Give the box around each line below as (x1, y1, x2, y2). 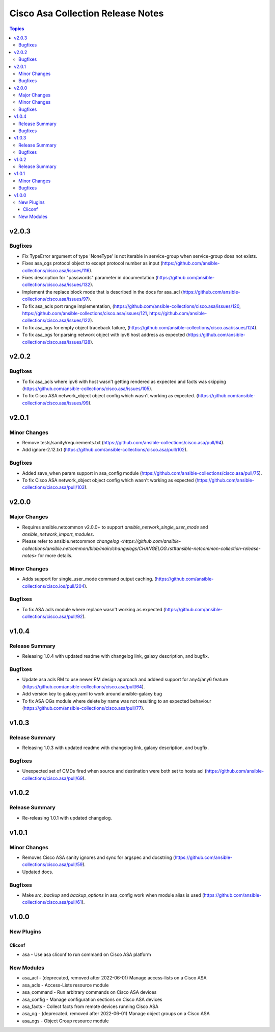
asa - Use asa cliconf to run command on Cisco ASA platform (22, 951, 151, 957)
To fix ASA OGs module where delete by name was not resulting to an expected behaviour (22, 698, 211, 704)
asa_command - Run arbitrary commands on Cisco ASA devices (22, 989, 157, 995)
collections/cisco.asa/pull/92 (22, 613, 83, 620)
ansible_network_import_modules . (22, 531, 94, 537)
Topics (9, 26, 24, 32)
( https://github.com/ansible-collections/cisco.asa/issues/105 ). (22, 386, 153, 392)
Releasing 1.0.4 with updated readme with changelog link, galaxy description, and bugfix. (22, 653, 209, 659)
